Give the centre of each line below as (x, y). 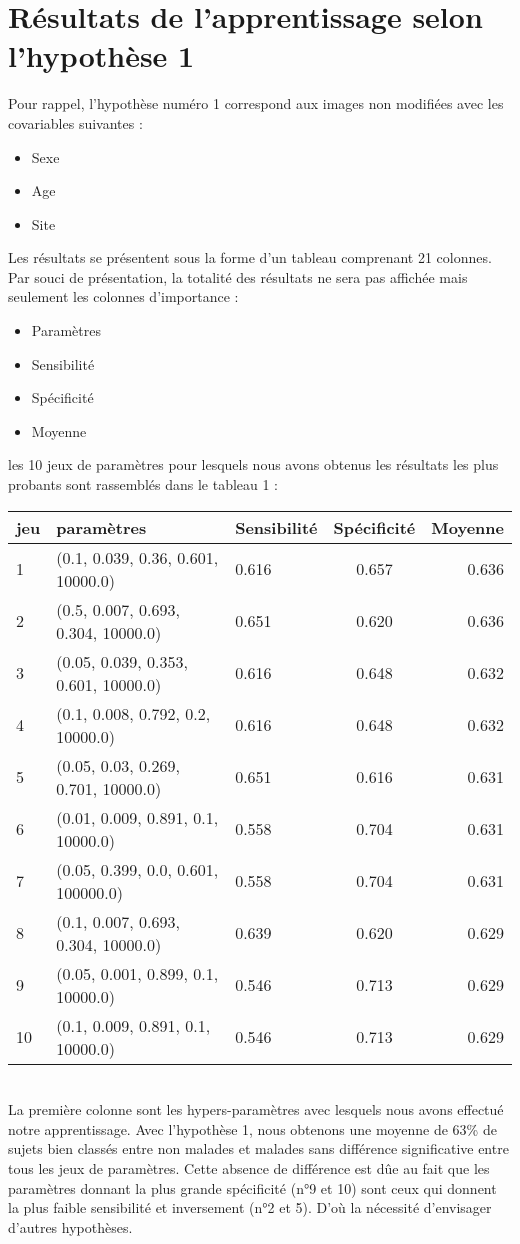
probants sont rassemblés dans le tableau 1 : (143, 484)
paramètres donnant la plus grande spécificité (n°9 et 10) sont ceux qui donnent (252, 1187)
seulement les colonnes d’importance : (123, 296)
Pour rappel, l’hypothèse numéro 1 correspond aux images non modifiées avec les (256, 103)
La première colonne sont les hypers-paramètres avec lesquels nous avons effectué (256, 1109)
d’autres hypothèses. (70, 1226)
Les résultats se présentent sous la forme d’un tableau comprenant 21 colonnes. (250, 257)
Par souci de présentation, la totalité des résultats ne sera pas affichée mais (238, 276)
